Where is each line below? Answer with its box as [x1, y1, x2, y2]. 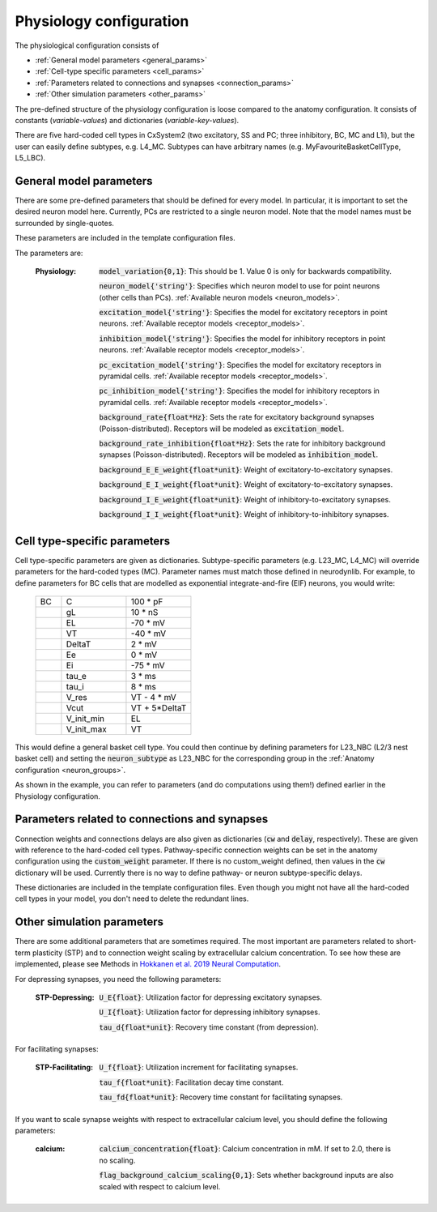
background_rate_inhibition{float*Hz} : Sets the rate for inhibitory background [99, 438, 386, 448]
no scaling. [99, 1155, 136, 1165]
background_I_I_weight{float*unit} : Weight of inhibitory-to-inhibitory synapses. [99, 509, 389, 519]
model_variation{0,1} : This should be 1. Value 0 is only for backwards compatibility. [99, 266, 392, 275]
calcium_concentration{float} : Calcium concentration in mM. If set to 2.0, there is [99, 1144, 392, 1154]
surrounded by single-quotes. [15, 218, 115, 228]
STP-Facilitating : [35, 1062, 93, 1073]
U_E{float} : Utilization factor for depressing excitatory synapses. [99, 992, 323, 1002]
